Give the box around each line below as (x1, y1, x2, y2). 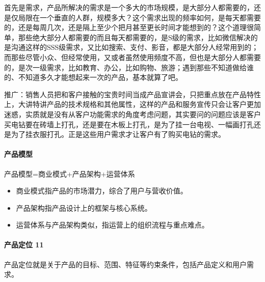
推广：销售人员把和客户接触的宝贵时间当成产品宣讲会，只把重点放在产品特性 (4, 89, 261, 99)
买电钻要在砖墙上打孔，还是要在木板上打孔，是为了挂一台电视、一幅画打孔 (4, 119, 254, 129)
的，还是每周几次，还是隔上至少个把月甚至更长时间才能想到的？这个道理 (4, 22, 247, 33)
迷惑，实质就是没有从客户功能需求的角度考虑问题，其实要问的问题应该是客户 (4, 108, 261, 119)
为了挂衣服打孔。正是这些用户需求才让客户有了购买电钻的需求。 (11, 129, 225, 139)
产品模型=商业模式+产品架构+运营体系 (4, 168, 135, 179)
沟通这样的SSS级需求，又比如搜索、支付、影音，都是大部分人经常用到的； (11, 42, 259, 52)
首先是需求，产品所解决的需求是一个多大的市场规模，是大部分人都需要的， (4, 2, 254, 12)
